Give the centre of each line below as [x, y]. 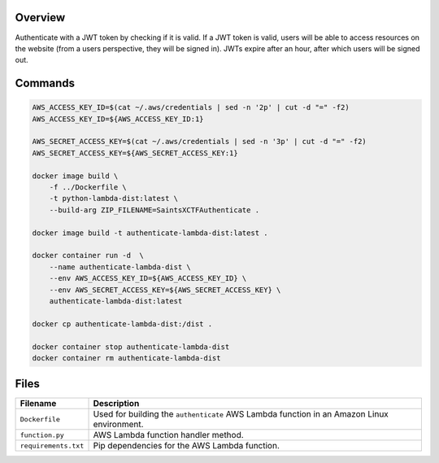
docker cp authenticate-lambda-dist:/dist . [122, 324]
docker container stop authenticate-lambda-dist [131, 347]
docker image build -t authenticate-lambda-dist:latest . [150, 233]
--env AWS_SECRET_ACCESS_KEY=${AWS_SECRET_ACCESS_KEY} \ [165, 290]
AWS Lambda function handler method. [168, 435]
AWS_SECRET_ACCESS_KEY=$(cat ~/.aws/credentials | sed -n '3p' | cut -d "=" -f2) [200, 142]
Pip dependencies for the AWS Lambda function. [187, 446]
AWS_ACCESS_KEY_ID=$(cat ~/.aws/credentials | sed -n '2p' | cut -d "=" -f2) [191, 107]
